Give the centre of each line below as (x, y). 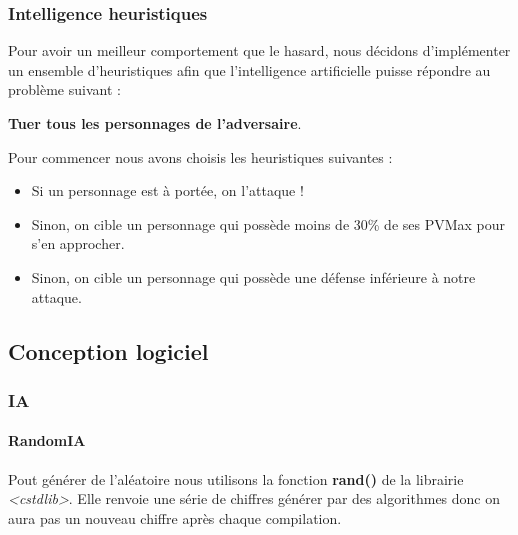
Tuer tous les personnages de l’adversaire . (155, 123)
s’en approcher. (78, 243)
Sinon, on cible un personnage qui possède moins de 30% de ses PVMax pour (268, 223)
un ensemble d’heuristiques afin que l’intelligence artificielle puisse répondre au (249, 69)
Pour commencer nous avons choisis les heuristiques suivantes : (200, 156)
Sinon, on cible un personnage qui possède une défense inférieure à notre (253, 276)
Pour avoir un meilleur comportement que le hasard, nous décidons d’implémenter (259, 50)
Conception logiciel (108, 350)
